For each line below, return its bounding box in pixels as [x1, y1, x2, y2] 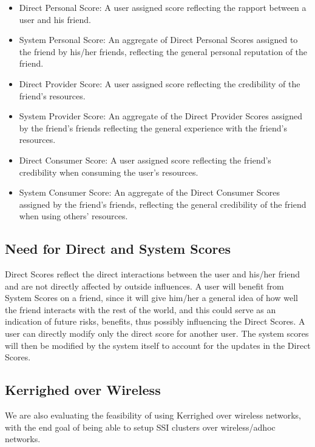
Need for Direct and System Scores [5, 239, 231, 258]
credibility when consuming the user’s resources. [19, 165, 198, 178]
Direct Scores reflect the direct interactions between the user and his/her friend [5, 268, 300, 280]
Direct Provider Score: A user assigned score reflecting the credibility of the [19, 77, 300, 90]
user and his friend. [19, 13, 91, 25]
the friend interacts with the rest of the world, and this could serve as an [5, 303, 276, 316]
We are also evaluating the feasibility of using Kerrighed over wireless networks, [5, 409, 301, 422]
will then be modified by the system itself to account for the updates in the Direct [5, 339, 311, 351]
